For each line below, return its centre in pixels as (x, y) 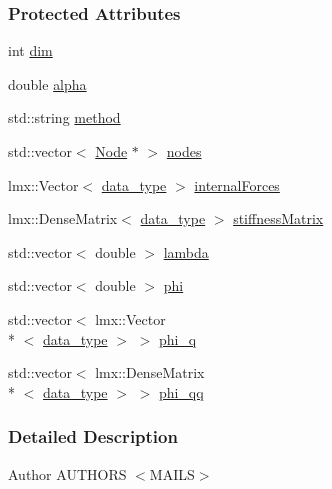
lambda (186, 251)
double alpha (47, 83)
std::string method (64, 117)
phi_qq (181, 391)
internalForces (237, 184)
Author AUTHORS (67, 473)
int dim (30, 50)
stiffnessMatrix (278, 218)
